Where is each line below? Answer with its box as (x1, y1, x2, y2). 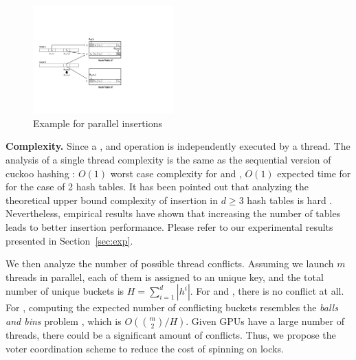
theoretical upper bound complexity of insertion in (5, 192, 219, 207)
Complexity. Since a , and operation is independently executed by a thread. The (5, 139, 351, 153)
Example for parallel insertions (33, 115, 162, 130)
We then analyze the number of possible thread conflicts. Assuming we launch (5, 256, 334, 271)
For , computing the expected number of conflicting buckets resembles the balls (5, 300, 338, 315)
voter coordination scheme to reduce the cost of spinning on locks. (5, 341, 284, 355)
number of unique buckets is (5, 284, 124, 298)
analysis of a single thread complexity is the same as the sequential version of (5, 152, 331, 166)
